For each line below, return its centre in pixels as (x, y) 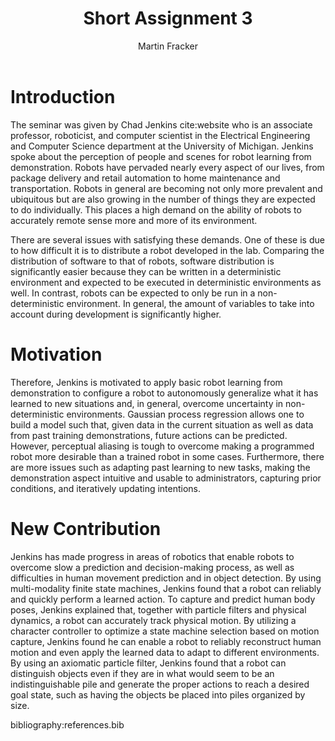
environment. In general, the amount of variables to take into (190, 303)
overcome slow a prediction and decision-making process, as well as (152, 567)
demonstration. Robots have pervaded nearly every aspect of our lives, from (167, 167)
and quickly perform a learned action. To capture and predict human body (163, 599)
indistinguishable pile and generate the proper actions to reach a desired (160, 684)
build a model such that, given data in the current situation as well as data (162, 424)
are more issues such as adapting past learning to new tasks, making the (160, 467)
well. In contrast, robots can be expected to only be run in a (133, 293)
